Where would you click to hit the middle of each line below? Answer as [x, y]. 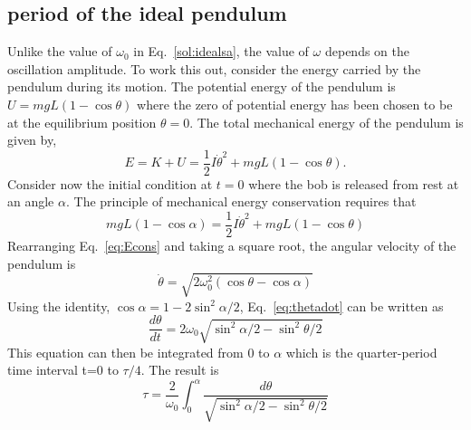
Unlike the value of [60, 51]
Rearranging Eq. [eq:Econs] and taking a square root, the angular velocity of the [232, 246]
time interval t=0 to [63, 370]
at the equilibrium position [82, 122]
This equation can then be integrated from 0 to [139, 352]
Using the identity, [59, 306]
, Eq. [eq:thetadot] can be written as [341, 306]
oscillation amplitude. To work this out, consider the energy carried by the [214, 68]
